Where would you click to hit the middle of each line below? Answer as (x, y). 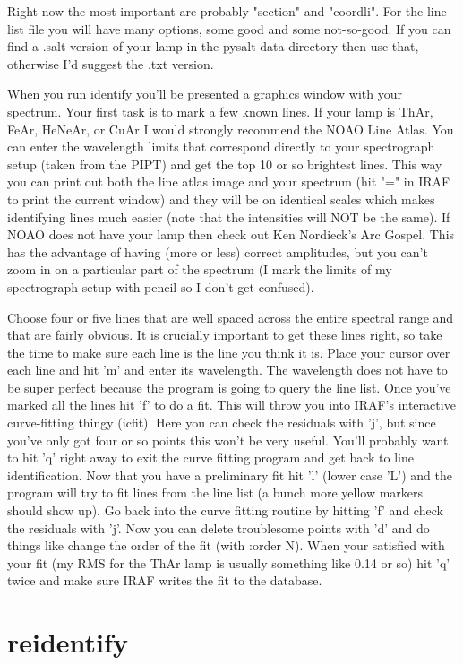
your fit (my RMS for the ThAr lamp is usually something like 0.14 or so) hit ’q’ (229, 562)
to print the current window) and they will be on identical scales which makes (221, 199)
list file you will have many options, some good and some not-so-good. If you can (229, 28)
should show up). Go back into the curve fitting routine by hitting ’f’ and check (225, 510)
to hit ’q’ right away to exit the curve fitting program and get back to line (210, 458)
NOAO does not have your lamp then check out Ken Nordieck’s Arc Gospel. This (231, 234)
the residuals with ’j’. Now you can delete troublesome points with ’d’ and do (219, 527)
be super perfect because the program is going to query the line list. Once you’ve (229, 387)
